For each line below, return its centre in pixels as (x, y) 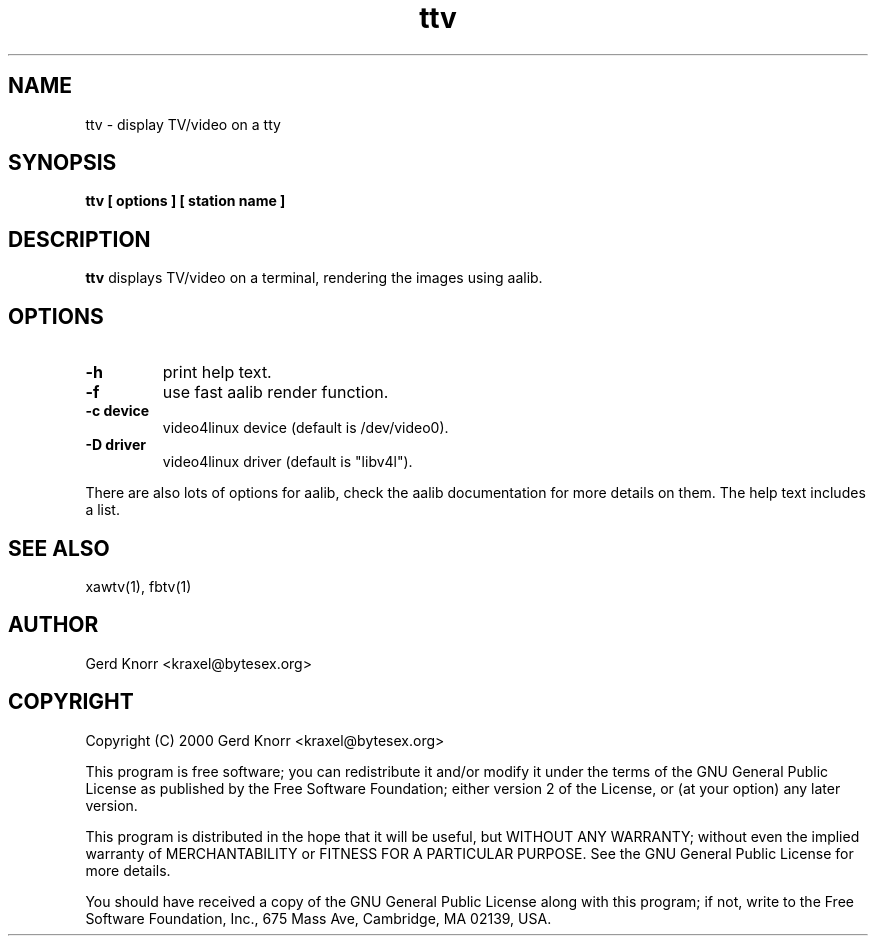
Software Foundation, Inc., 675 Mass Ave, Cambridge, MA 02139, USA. (318, 918)
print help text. (217, 372)
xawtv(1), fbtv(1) (138, 586)
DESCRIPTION (79, 239)
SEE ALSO (59, 548)
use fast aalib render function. (275, 392)
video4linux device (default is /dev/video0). (305, 428)
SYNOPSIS (62, 163)
